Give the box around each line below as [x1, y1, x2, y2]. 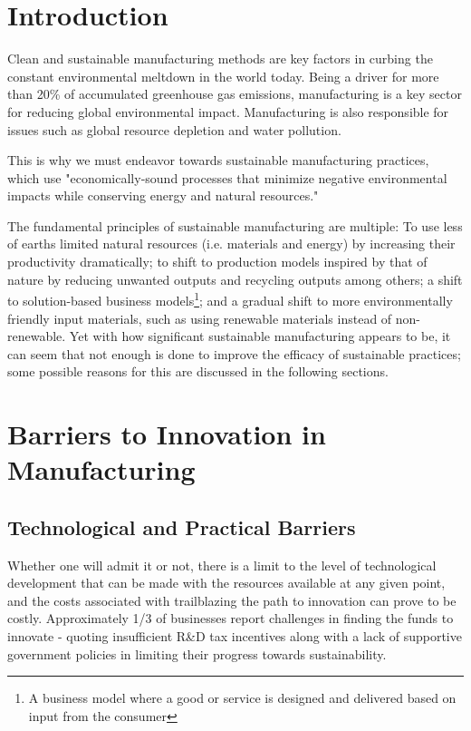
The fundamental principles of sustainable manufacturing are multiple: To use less [7, 216, 463, 235]
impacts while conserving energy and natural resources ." [7, 186, 319, 205]
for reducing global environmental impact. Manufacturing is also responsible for [7, 102, 449, 121]
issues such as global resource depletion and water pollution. [7, 120, 341, 139]
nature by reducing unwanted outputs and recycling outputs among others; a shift [7, 269, 463, 288]
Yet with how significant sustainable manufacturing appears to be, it [69, 327, 451, 346]
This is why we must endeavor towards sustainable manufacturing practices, [7, 151, 429, 170]
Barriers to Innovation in [7, 415, 326, 453]
